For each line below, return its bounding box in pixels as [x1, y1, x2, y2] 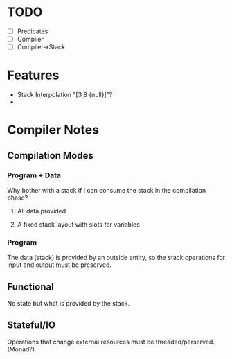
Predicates [17, 27, 48, 35]
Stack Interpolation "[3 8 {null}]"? [17, 91, 113, 99]
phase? [7, 193, 28, 202]
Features [7, 67, 60, 83]
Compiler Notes [7, 122, 99, 138]
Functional [7, 281, 54, 292]
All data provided [17, 207, 66, 215]
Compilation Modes [7, 150, 93, 161]
